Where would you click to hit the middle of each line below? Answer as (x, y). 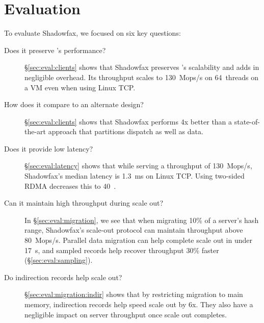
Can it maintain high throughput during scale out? (84, 203)
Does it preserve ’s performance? (55, 50)
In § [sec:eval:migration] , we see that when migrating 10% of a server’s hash (142, 220)
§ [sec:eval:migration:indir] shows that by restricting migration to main (134, 294)
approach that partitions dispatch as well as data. (126, 131)
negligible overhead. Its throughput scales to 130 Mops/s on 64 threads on (142, 77)
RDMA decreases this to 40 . (70, 185)
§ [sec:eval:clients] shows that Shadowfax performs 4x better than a (128, 121)
